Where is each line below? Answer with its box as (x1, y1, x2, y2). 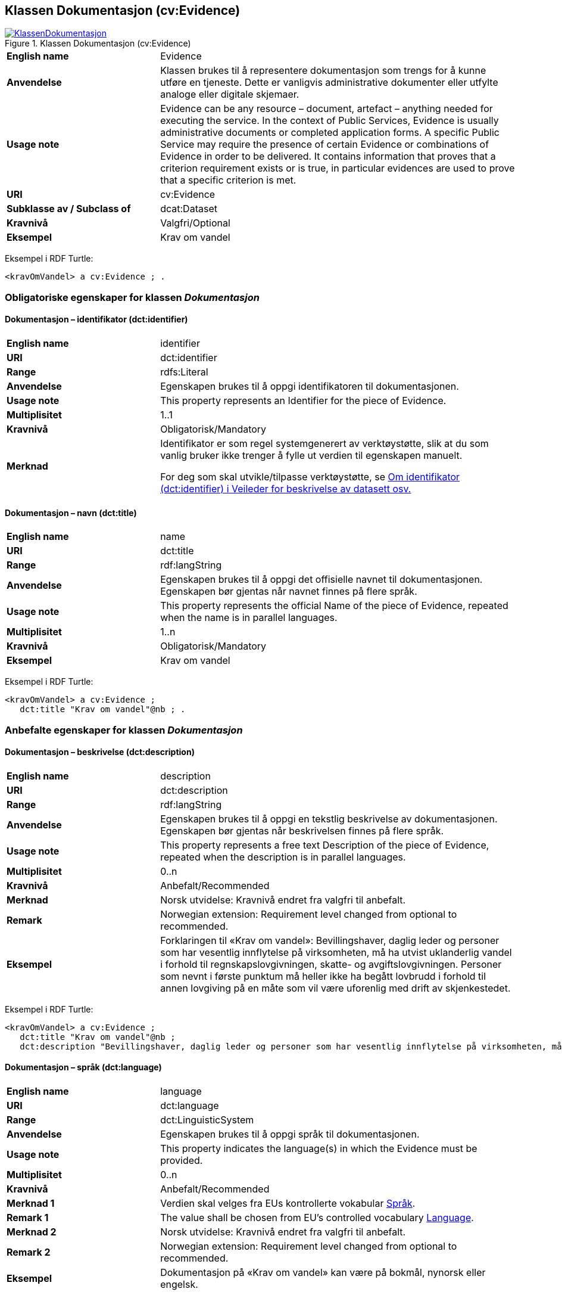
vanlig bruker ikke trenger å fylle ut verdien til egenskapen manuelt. (160, 449, 463, 462)
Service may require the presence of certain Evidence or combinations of (160, 138, 489, 151)
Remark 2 (7, 1246, 51, 1259)
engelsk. (160, 1278, 198, 1291)
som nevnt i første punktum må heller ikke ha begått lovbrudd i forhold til (160, 970, 486, 982)
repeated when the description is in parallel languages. (160, 850, 406, 863)
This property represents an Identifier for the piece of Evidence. (160, 395, 447, 407)
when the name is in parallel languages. (160, 611, 338, 624)
